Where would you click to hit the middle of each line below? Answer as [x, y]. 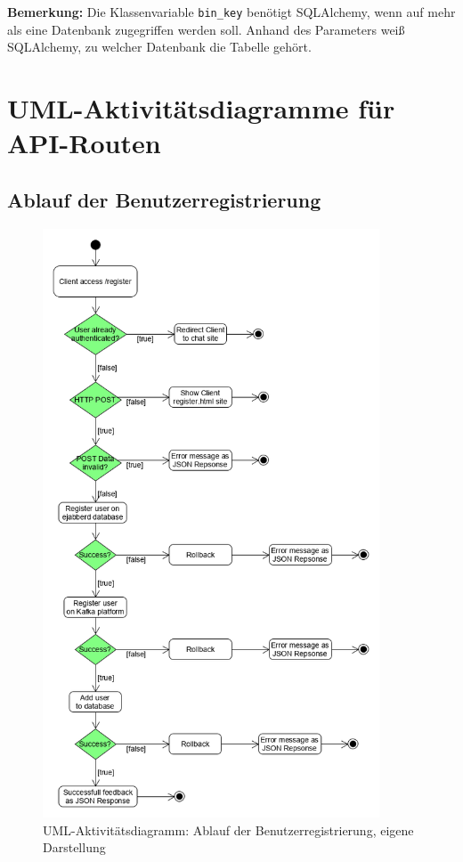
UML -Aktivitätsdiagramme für [201, 108]
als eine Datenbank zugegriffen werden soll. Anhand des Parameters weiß [206, 29]
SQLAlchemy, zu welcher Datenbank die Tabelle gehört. [159, 47]
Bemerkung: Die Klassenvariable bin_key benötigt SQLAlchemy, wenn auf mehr [231, 12]
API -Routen [84, 143]
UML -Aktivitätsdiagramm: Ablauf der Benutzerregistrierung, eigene [228, 829]
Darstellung [74, 847]
